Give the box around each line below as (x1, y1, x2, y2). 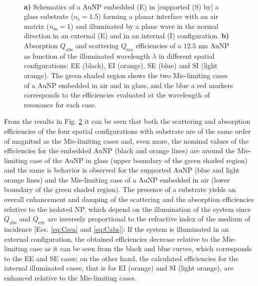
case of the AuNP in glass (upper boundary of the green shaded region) (30, 155, 248, 165)
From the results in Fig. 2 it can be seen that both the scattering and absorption (4, 116, 251, 126)
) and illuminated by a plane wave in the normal (71, 20, 219, 31)
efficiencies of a (136, 40, 181, 50)
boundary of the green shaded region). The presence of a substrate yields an (4, 184, 236, 194)
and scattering (75, 40, 119, 50)
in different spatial (159, 50, 215, 61)
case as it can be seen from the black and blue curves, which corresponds (30, 243, 252, 254)
